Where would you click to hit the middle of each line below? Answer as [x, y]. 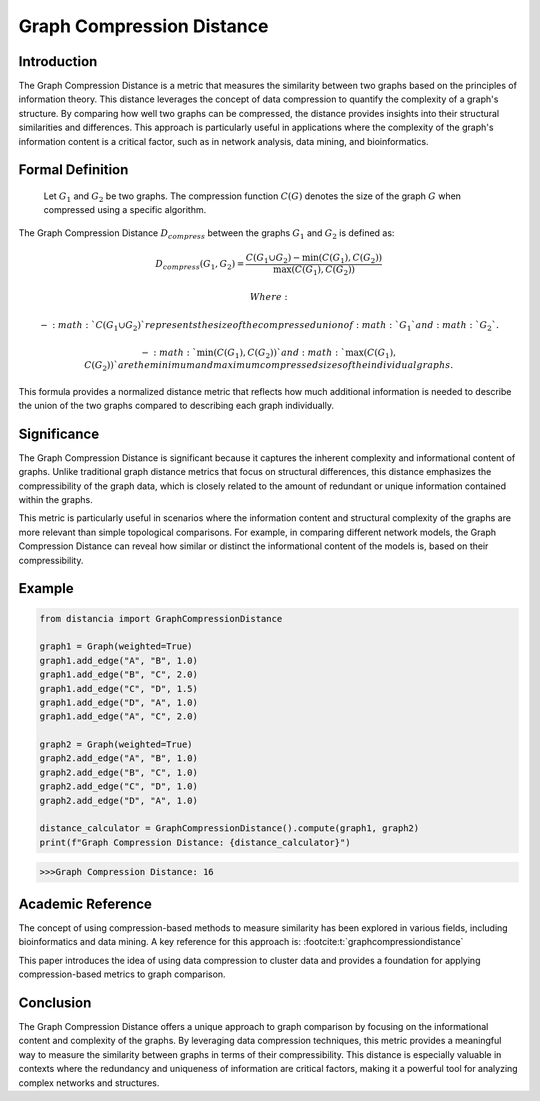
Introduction [58, 61]
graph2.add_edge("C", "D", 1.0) [119, 786]
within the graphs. [56, 499]
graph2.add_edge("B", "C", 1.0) [119, 772]
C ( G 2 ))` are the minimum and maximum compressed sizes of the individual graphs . [268, 366]
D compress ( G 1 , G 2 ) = [200, 265]
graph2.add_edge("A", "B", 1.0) [119, 758]
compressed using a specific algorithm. [125, 210]
